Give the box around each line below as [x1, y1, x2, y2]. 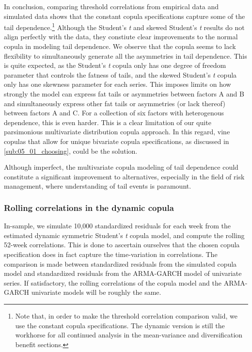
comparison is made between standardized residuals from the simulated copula [4, 258, 237, 269]
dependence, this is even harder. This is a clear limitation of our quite [4, 117, 211, 127]
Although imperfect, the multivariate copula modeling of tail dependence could [4, 162, 238, 172]
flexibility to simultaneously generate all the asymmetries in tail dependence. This [4, 50, 247, 61]
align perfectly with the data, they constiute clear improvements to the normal [4, 32, 238, 42]
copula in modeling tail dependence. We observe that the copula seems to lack [4, 41, 236, 51]
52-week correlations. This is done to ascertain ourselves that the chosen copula [4, 240, 240, 250]
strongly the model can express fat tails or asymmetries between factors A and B [4, 89, 244, 98]
